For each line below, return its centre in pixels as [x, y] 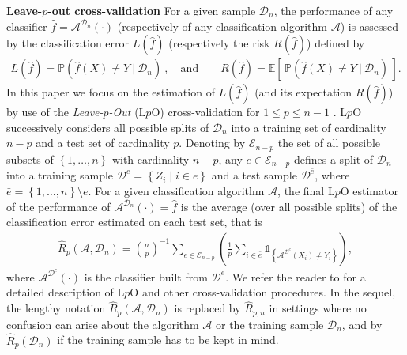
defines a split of [334, 159]
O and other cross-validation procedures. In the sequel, [263, 292]
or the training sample [270, 324]
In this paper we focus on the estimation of [111, 92]
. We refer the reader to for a [296, 276]
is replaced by [207, 308]
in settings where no [318, 308]
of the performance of [58, 206]
